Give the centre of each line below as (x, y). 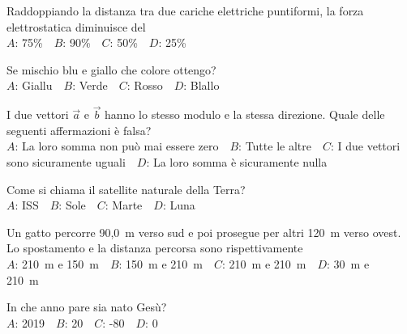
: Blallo (201, 85)
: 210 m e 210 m (264, 263)
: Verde (90, 85)
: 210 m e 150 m (57, 263)
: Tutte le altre (275, 146)
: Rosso (145, 85)
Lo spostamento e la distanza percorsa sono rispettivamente (155, 248)
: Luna (179, 205)
